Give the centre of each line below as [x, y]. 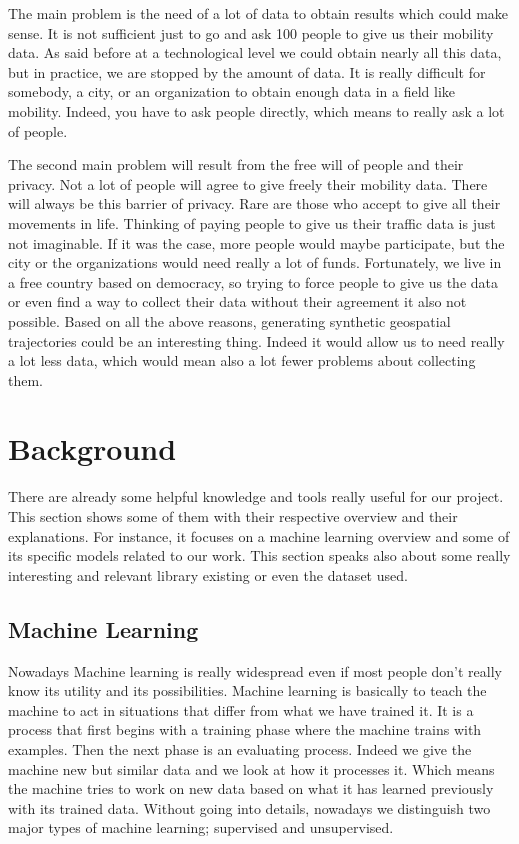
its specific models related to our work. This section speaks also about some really [259, 555]
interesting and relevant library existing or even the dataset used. [208, 574]
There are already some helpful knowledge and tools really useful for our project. [256, 496]
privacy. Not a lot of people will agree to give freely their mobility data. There [248, 183]
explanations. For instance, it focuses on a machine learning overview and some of [259, 535]
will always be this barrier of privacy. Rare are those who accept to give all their [254, 203]
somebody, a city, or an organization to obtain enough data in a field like [232, 91]
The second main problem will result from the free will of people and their [236, 164]
